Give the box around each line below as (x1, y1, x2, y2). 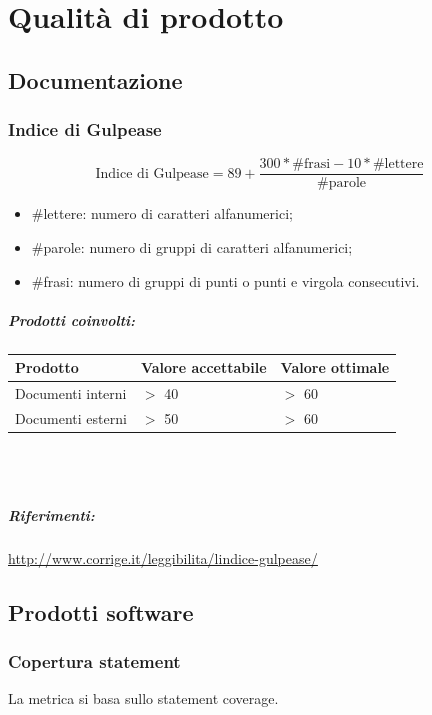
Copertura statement (8, 649, 181, 674)
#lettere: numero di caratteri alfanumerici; (31, 203, 293, 224)
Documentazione (8, 64, 183, 95)
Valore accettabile (140, 357, 267, 378)
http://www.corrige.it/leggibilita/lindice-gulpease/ (8, 547, 318, 568)
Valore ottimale (280, 357, 390, 378)
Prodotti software (8, 596, 194, 627)
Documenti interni (15, 383, 127, 404)
